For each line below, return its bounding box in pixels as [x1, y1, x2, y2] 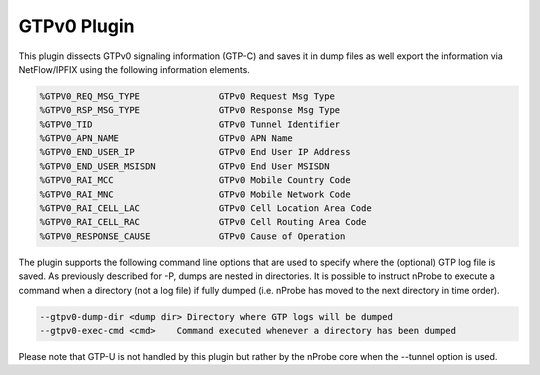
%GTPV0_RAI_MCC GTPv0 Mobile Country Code [39, 175, 351, 186]
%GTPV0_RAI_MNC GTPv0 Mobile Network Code [39, 188, 351, 200]
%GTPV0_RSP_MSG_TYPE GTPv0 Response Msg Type [39, 105, 341, 116]
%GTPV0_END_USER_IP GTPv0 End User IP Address [39, 146, 351, 158]
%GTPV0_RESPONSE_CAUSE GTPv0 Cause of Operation [39, 230, 346, 242]
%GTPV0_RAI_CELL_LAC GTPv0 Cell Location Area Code [39, 203, 372, 214]
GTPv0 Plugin [18, 15, 135, 37]
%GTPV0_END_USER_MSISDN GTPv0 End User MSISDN [39, 160, 330, 172]
